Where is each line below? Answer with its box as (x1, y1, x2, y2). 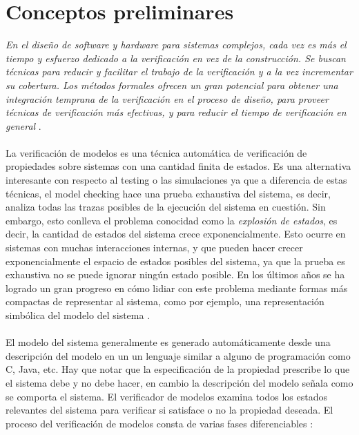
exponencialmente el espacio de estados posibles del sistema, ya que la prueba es (6, 253, 345, 268)
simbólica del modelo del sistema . (6, 308, 151, 322)
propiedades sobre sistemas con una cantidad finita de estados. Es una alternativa (6, 159, 351, 173)
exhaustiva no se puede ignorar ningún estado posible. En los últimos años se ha (6, 267, 345, 282)
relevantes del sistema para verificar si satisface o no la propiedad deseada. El (6, 403, 333, 417)
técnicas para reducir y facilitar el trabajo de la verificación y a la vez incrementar (6, 64, 353, 79)
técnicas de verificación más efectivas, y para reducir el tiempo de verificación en (6, 105, 347, 119)
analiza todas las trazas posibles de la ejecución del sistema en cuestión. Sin (6, 200, 326, 214)
